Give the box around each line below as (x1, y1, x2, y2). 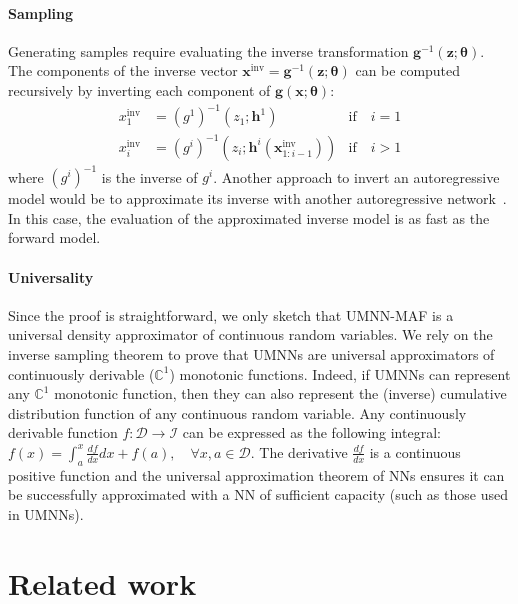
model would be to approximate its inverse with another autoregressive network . (8, 188, 507, 209)
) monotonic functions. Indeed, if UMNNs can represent (169, 363, 511, 384)
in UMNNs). (8, 503, 84, 524)
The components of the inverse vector (8, 60, 238, 81)
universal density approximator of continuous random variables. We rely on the (8, 324, 493, 345)
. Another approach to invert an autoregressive (213, 166, 500, 187)
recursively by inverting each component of (8, 79, 271, 100)
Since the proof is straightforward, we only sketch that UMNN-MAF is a (8, 304, 454, 325)
